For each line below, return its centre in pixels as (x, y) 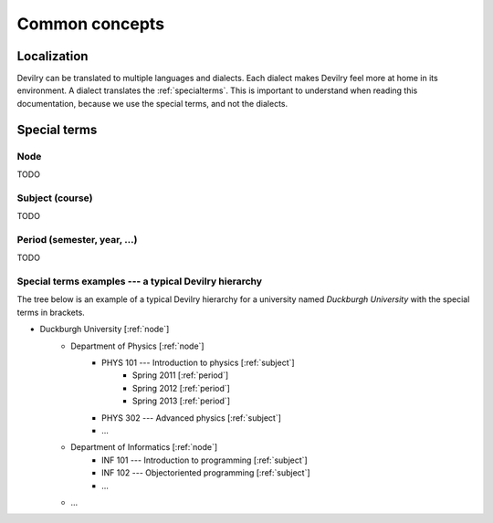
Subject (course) (55, 198)
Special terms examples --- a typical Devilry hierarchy (140, 281)
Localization (52, 56)
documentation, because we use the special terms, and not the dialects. (152, 103)
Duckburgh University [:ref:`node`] (105, 329)
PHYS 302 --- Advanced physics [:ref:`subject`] (192, 418)
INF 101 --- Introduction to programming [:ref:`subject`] (205, 460)
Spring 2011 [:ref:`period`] (181, 375)
